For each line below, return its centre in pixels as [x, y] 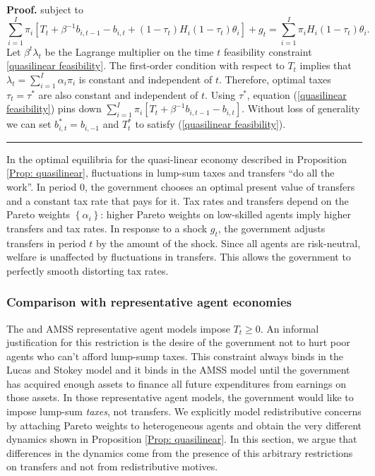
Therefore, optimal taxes [278, 79]
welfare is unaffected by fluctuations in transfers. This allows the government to [179, 257]
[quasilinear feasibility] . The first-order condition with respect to [145, 65]
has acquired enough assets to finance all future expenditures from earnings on [176, 383]
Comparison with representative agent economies [149, 302]
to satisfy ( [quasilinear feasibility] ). [210, 124]
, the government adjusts [272, 228]
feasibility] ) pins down [54, 108]
